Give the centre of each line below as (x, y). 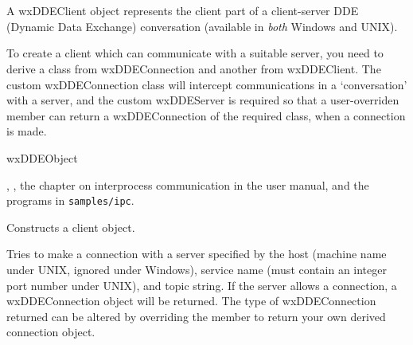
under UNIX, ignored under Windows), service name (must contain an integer (197, 269)
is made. (27, 131)
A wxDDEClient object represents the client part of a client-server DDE (183, 11)
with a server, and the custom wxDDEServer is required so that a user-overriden (203, 100)
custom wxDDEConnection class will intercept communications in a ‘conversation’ (207, 84)
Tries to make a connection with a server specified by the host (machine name (197, 254)
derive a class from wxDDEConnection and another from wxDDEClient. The (194, 68)
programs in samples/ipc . (70, 200)
